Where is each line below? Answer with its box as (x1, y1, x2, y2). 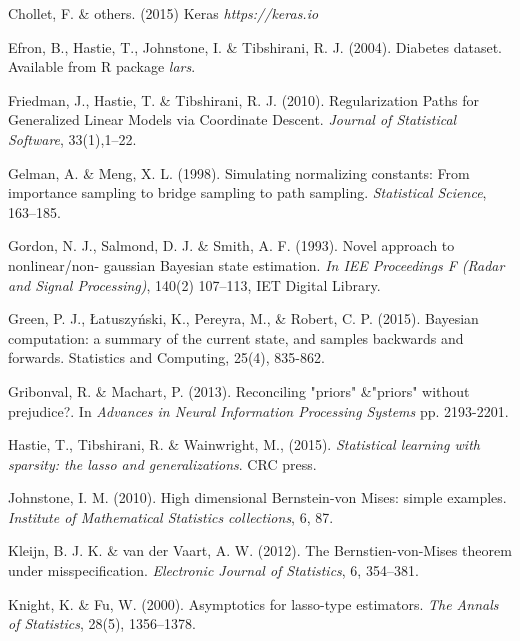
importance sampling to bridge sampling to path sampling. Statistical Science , (8, 182, 487, 203)
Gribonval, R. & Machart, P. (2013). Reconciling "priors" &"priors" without (8, 380, 470, 401)
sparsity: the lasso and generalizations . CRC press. (8, 453, 317, 474)
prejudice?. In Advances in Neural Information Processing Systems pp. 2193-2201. (8, 400, 509, 421)
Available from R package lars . (8, 56, 196, 77)
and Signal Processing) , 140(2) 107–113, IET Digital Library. (8, 274, 381, 295)
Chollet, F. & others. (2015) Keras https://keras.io (8, 3, 319, 23)
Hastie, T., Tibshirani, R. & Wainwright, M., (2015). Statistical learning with (8, 434, 480, 455)
